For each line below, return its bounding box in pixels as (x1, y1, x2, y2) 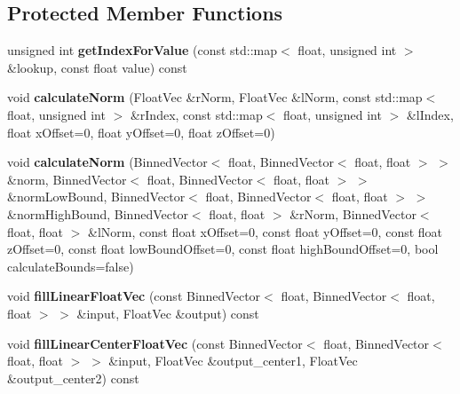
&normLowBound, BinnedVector (7, 187, 186, 206)
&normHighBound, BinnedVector (7, 204, 188, 223)
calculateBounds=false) (7, 256, 134, 275)
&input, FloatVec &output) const (76, 303, 259, 322)
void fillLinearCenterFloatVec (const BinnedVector (7, 334, 303, 352)
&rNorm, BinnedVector (289, 204, 416, 223)
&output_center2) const (7, 368, 139, 387)
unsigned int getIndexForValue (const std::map (7, 41, 278, 59)
